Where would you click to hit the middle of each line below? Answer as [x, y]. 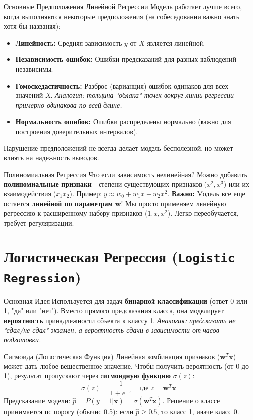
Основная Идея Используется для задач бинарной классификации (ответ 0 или [126, 301]
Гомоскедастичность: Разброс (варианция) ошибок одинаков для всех [122, 85]
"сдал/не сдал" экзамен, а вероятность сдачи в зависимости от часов [112, 330]
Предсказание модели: [37, 400]
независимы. [34, 69]
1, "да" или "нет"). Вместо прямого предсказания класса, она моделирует [114, 310]
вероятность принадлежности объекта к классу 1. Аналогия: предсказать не [120, 320]
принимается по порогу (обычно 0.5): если [69, 411]
